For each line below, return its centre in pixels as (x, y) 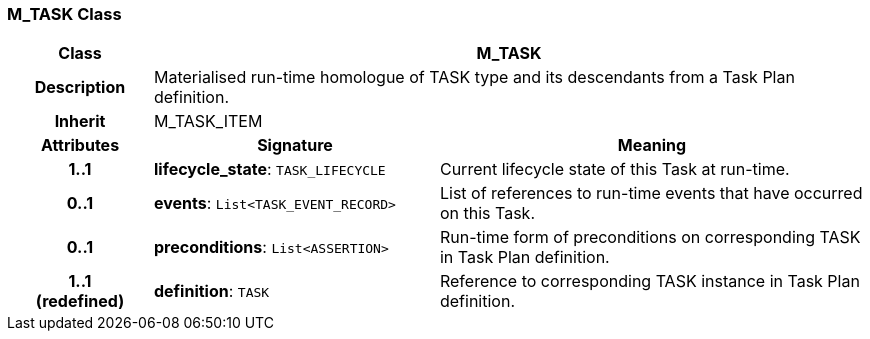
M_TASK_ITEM (208, 121)
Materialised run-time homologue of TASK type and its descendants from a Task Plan (474, 77)
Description (80, 87)
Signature (295, 145)
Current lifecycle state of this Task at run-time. (614, 169)
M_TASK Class (64, 14)
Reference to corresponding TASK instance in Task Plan (649, 281)
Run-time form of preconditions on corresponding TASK (650, 237)
